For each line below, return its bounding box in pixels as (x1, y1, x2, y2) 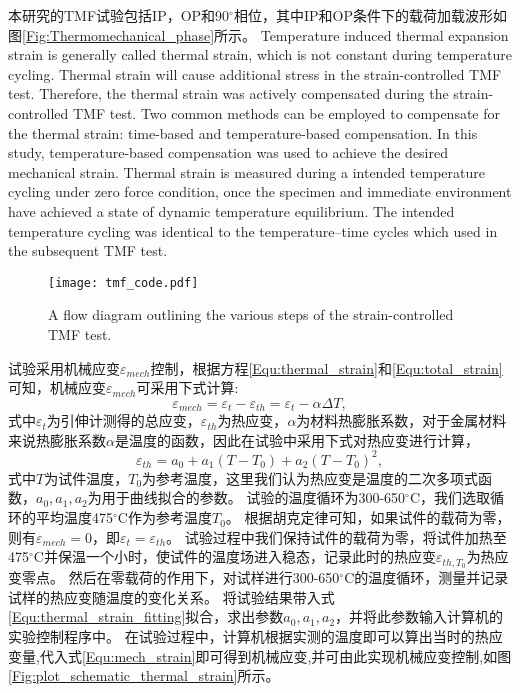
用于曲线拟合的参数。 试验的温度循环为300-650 (101, 487, 406, 508)
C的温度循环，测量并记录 (344, 567, 509, 588)
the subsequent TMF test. (8, 240, 168, 261)
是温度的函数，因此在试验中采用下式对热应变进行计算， (114, 429, 479, 450)
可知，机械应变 (8, 377, 106, 398)
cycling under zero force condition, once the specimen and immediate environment (8, 181, 512, 202)
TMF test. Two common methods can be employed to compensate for (72, 102, 501, 123)
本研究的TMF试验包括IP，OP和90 (8, 5, 230, 25)
